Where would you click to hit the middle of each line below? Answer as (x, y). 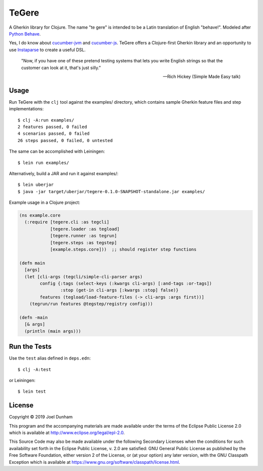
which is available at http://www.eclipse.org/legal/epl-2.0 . (67, 433)
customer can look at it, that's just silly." (61, 68)
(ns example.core (40, 216)
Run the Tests (30, 347)
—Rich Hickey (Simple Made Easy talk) (202, 76)
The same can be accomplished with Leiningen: (57, 151)
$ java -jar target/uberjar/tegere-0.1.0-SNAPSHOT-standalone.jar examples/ (112, 191)
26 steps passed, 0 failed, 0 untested (65, 140)
